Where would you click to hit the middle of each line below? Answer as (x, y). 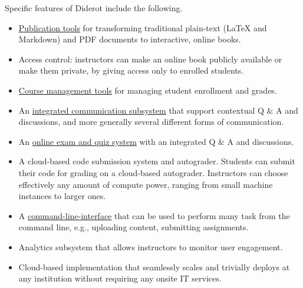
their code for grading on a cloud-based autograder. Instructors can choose (153, 172)
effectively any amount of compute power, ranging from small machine (146, 184)
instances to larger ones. (62, 196)
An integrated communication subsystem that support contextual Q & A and (158, 110)
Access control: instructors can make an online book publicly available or (150, 59)
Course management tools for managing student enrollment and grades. (148, 90)
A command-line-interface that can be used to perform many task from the (154, 215)
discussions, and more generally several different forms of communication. (151, 122)
